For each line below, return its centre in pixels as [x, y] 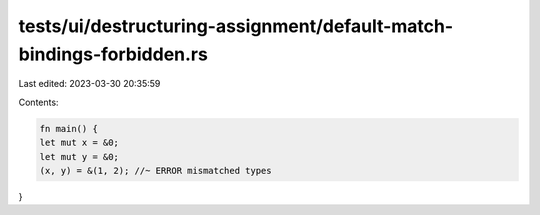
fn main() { [69, 128]
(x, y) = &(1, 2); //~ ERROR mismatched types [155, 170]
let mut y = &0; [79, 156]
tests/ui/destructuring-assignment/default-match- [236, 26]
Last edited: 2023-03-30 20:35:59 [89, 84]
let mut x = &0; [79, 143]
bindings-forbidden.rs [113, 54]
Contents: [38, 102]
